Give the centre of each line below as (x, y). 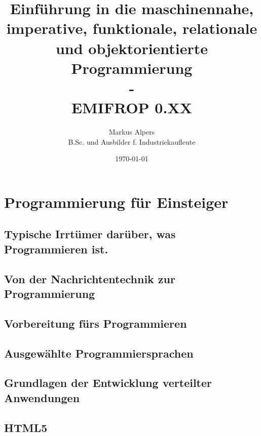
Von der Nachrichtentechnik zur (90, 278)
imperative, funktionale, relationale (132, 28)
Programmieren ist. (56, 249)
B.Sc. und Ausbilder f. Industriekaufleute (132, 141)
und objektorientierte (132, 48)
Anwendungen (42, 397)
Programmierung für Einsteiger (116, 202)
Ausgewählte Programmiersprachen (99, 353)
